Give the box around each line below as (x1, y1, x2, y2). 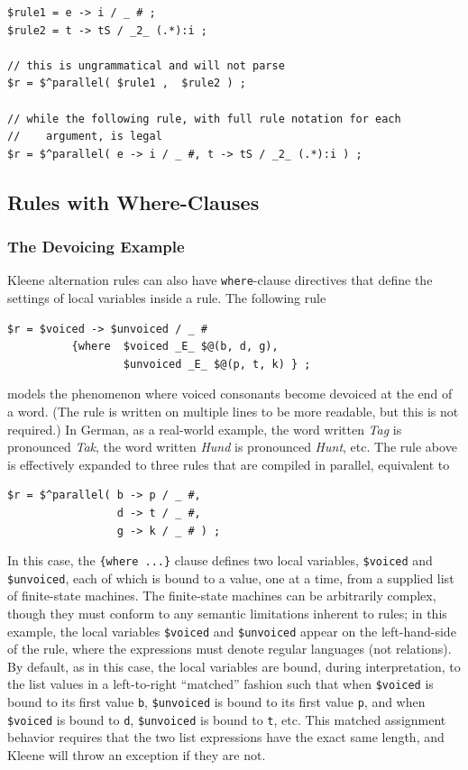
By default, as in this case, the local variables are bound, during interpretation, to (7, 656, 461, 675)
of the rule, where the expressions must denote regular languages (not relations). (7, 639, 452, 658)
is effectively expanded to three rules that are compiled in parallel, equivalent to (7, 454, 450, 473)
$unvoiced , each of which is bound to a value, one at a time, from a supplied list (7, 568, 454, 587)
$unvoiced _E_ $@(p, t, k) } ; (123, 357, 311, 371)
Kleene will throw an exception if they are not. (7, 746, 266, 765)
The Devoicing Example (7, 235, 185, 258)
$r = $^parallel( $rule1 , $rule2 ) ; (7, 77, 246, 90)
